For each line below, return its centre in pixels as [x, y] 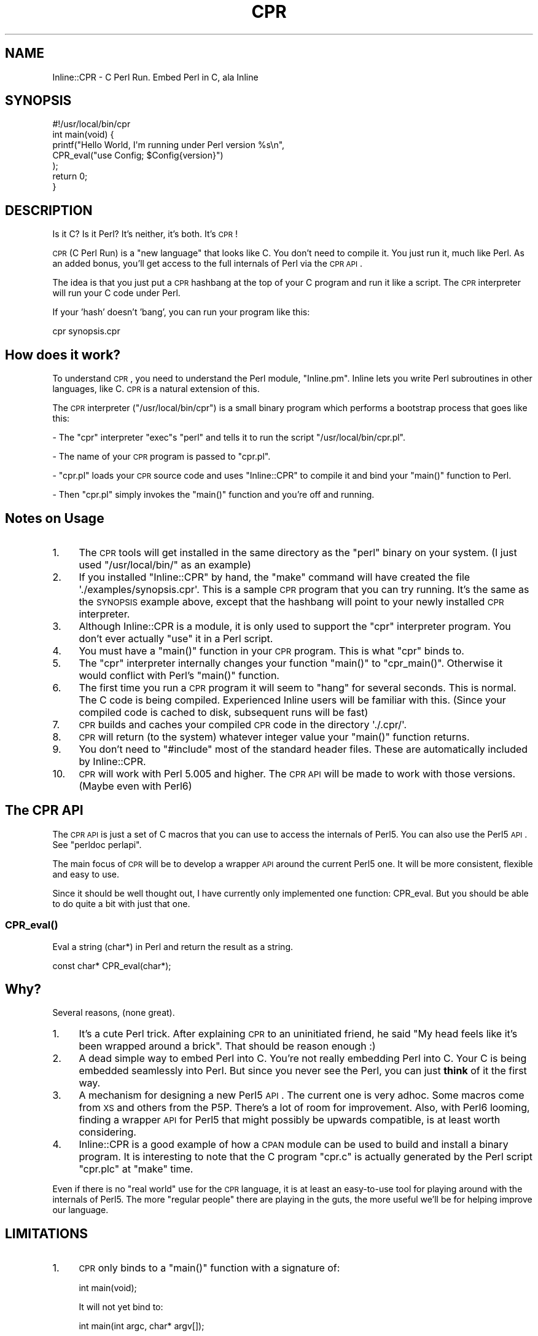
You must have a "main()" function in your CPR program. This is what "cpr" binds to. [271, 650]
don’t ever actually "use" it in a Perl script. [176, 638]
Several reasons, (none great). [114, 1013]
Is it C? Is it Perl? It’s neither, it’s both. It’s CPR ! [145, 234]
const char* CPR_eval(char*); [112, 965]
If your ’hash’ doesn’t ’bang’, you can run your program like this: [181, 312]
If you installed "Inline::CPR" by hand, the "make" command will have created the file [275, 577]
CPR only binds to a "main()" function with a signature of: [209, 1268]
